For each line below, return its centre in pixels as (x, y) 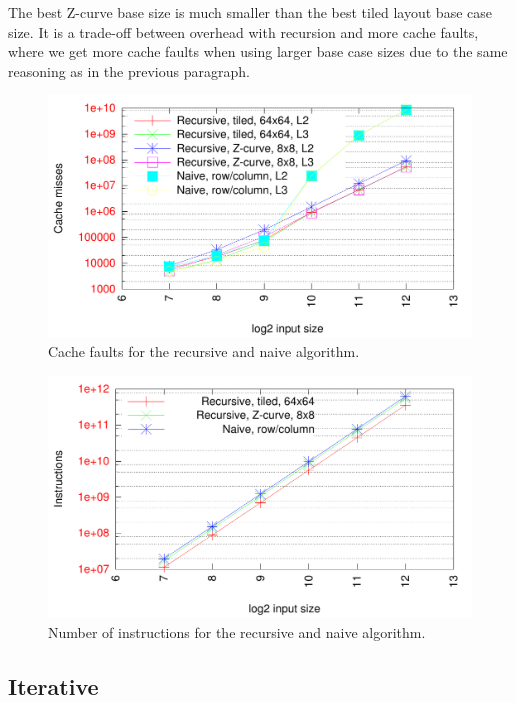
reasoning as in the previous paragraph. (129, 70)
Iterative (53, 685)
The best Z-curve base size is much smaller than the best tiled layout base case (250, 12)
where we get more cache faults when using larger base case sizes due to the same (258, 51)
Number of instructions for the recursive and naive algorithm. (237, 631)
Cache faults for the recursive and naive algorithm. (204, 351)
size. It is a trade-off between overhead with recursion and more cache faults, (243, 31)
